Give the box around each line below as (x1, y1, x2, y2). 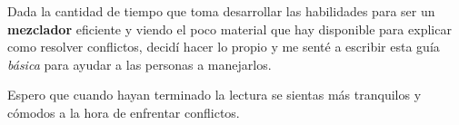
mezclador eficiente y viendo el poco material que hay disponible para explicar (7, 19, 452, 38)
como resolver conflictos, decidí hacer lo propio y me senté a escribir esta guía (7, 37, 440, 56)
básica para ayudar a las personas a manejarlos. (7, 54, 272, 73)
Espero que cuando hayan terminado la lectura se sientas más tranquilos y (7, 85, 422, 104)
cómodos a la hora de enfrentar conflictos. (7, 102, 240, 121)
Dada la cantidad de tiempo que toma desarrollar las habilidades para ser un (7, 2, 435, 20)
